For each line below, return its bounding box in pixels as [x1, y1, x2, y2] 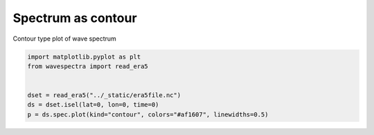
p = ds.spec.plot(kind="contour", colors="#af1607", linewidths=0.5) [27, 110, 269, 118]
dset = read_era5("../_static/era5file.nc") [27, 92, 181, 99]
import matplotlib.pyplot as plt [27, 52, 141, 61]
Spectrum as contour [12, 10, 138, 25]
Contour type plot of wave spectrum [12, 34, 117, 43]
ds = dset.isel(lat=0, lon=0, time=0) [27, 101, 159, 109]
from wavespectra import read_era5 [27, 62, 148, 70]
